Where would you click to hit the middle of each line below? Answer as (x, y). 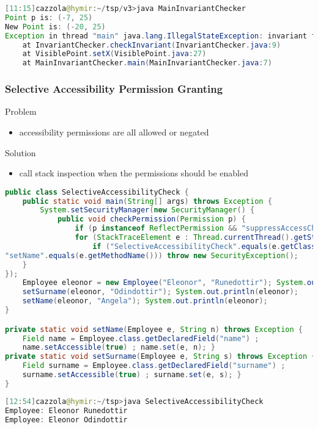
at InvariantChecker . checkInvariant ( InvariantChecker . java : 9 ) (152, 45)
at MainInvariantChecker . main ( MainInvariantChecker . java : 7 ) (147, 63)
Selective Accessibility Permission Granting (114, 89)
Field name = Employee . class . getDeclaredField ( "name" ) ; (141, 338)
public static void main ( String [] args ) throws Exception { (147, 201)
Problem (21, 111)
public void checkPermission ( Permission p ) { (151, 219)
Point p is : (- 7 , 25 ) (49, 17)
